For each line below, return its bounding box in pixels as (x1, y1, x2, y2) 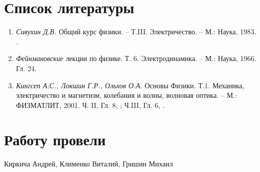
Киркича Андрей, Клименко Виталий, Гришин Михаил (4, 158, 173, 169)
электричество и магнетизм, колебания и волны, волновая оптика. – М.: (16, 90, 237, 100)
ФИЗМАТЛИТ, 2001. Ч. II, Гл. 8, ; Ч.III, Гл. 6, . (16, 99, 165, 110)
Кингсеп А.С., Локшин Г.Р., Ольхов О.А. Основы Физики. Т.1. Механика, (16, 80, 244, 90)
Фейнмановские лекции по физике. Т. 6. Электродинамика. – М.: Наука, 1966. (16, 53, 256, 64)
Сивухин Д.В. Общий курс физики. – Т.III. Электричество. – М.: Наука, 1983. (16, 26, 256, 37)
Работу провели (4, 129, 106, 150)
